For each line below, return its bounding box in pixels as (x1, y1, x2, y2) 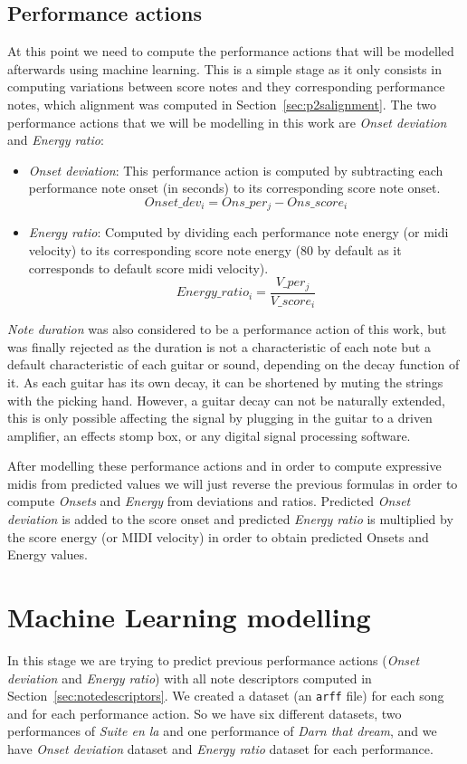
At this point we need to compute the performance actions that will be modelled (7, 42, 454, 61)
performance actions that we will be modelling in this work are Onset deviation (7, 112, 447, 131)
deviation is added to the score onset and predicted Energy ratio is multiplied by (7, 510, 453, 529)
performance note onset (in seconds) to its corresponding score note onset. (28, 178, 441, 197)
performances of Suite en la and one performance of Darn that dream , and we (7, 721, 437, 740)
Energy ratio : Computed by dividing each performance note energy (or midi (28, 223, 449, 242)
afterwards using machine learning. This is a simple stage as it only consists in (7, 59, 442, 78)
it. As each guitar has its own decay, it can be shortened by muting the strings (7, 372, 443, 391)
